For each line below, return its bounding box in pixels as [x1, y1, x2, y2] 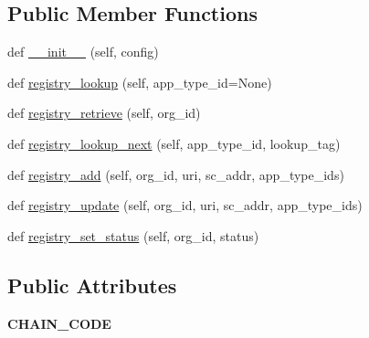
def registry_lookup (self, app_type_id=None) [7, 72, 272, 91]
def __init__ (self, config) [7, 42, 159, 61]
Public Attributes [7, 270, 177, 299]
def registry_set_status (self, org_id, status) [7, 226, 259, 245]
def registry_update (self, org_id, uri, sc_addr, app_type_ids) [7, 195, 363, 215]
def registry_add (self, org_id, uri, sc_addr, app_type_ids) [7, 164, 344, 184]
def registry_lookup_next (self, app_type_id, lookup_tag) [7, 133, 341, 153]
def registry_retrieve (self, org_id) [7, 103, 201, 122]
